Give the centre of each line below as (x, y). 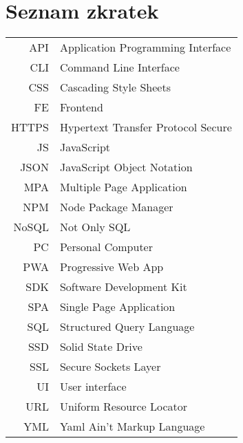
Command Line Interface (119, 67)
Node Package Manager (116, 207)
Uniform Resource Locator (124, 407)
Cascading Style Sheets (115, 87)
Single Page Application (117, 307)
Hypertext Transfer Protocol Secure (146, 127)
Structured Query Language (127, 327)
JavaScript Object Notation (126, 167)
